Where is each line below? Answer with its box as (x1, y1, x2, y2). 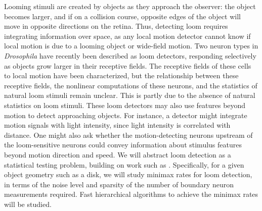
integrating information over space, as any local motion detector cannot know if (4, 30, 251, 41)
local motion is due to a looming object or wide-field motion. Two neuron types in (4, 40, 258, 51)
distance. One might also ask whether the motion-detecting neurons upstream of (4, 129, 253, 140)
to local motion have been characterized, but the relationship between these (4, 70, 239, 81)
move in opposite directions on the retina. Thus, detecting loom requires (4, 21, 228, 31)
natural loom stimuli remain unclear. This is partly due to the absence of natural (4, 90, 255, 100)
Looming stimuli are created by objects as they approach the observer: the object (4, 1, 256, 11)
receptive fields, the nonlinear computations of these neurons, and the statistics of (4, 80, 257, 90)
